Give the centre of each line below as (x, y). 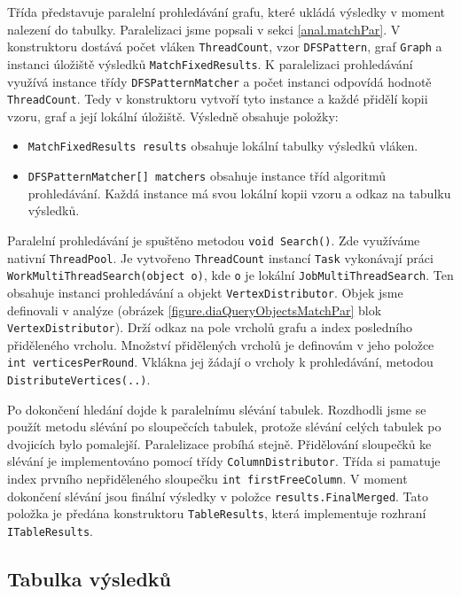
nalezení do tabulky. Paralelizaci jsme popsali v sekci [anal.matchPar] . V (204, 29)
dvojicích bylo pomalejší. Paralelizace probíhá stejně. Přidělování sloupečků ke (219, 443)
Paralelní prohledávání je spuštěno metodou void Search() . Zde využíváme (214, 240)
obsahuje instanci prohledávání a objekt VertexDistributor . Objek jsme (205, 292)
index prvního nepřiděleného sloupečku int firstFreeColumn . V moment (207, 479)
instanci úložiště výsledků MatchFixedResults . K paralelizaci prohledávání (210, 63)
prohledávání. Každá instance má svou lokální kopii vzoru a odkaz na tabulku (239, 193)
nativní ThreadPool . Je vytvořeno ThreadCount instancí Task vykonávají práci (220, 257)
